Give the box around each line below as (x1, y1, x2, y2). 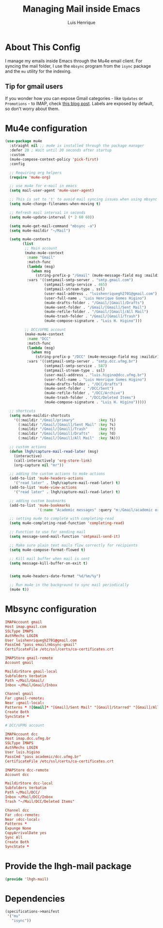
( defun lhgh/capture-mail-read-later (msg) (9, 449, 98, 454)
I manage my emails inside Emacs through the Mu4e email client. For (5, 58, 143, 64)
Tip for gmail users (5, 82, 63, 91)
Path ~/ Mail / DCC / (5, 790, 40, 795)
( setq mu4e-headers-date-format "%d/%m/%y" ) (9, 574, 101, 579)
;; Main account (24, 246, 57, 251)
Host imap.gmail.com (5, 624, 47, 629)
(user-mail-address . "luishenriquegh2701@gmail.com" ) (44, 291, 158, 296)
